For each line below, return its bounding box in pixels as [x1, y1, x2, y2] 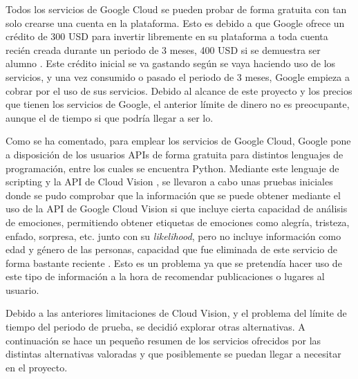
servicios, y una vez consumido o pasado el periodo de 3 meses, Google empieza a [6, 69, 350, 84]
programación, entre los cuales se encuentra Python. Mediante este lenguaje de [6, 160, 339, 175]
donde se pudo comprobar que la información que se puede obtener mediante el [6, 187, 341, 202]
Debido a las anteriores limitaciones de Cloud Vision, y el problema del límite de [6, 306, 347, 320]
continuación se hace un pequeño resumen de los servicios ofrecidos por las [6, 333, 321, 347]
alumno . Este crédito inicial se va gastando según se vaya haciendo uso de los [6, 56, 336, 71]
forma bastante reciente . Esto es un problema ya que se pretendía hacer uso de [6, 255, 342, 270]
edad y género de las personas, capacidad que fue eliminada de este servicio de [6, 242, 337, 257]
